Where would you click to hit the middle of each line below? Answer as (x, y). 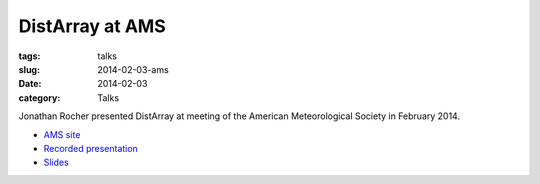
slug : (29, 69)
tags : (29, 56)
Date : (30, 84)
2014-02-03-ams (133, 69)
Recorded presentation (91, 148)
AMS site (62, 134)
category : (39, 97)
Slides (56, 162)
